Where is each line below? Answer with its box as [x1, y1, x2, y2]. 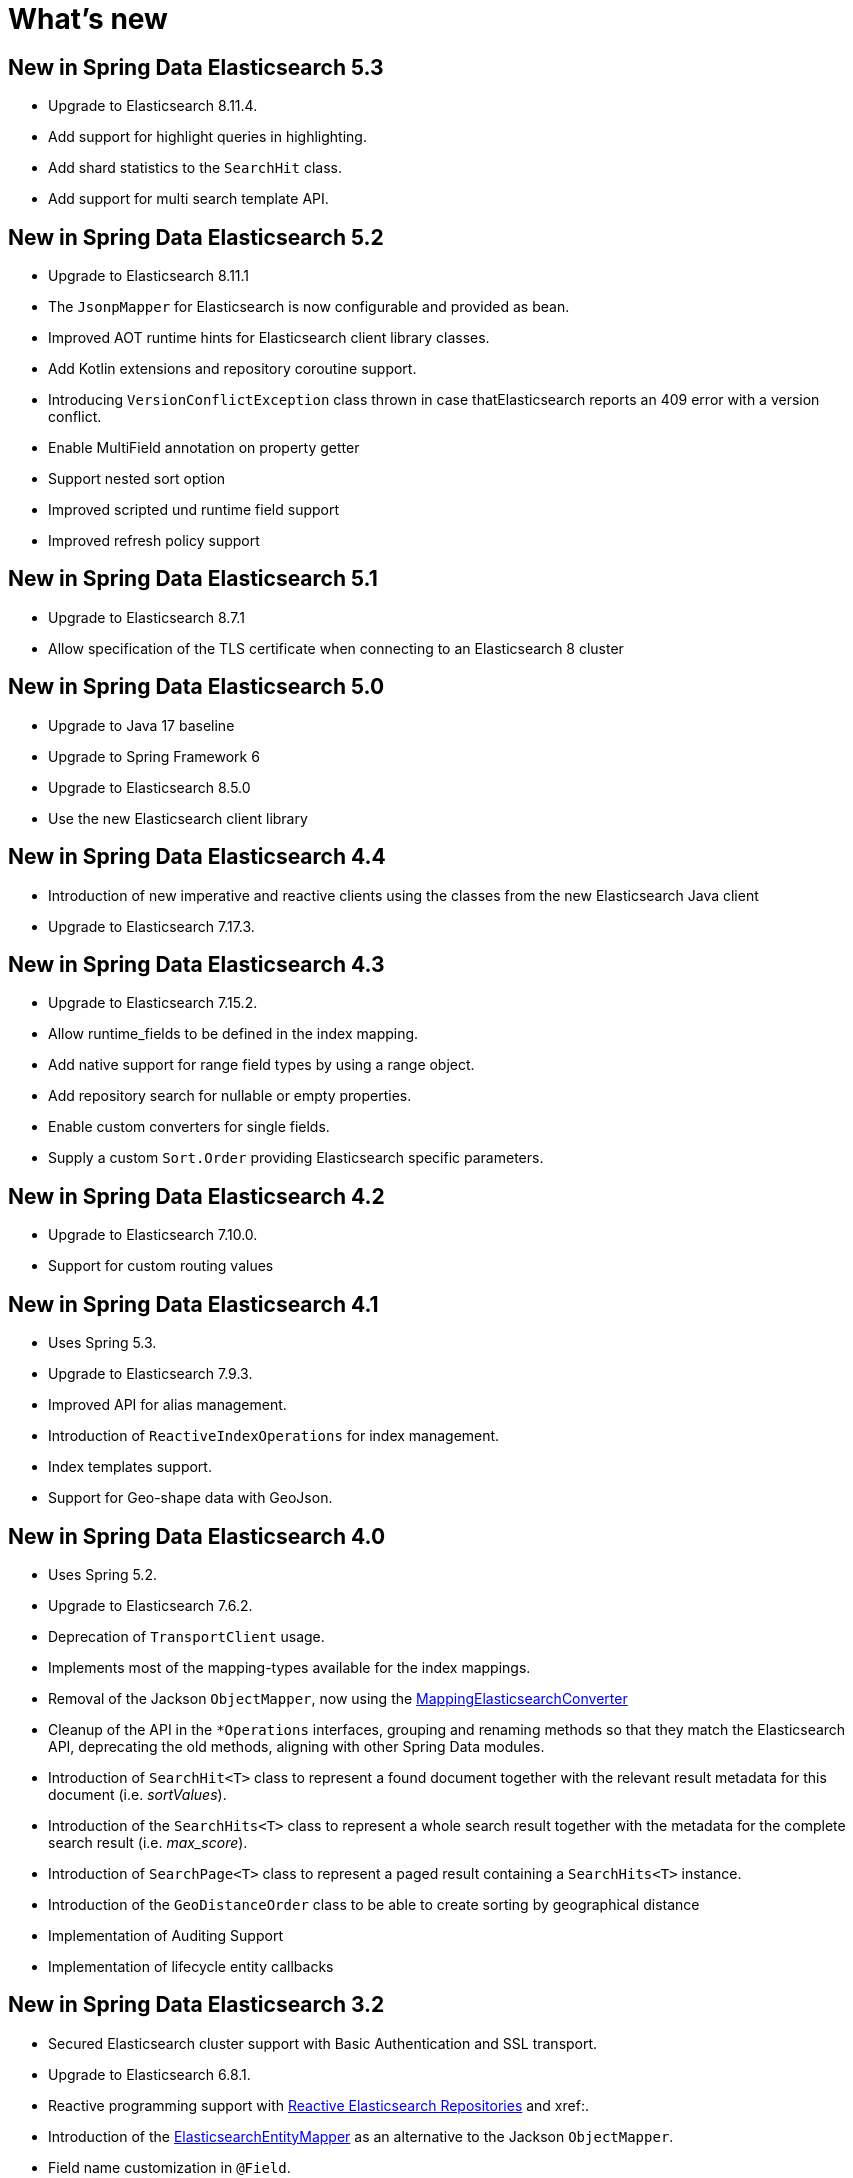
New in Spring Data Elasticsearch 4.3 [8, 951, 385, 977]
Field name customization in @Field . [48, 2158, 291, 2176]
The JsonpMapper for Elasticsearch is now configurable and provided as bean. [48, 298, 570, 316]
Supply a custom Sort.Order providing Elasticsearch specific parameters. [48, 1149, 544, 1167]
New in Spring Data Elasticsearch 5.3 [8, 54, 384, 80]
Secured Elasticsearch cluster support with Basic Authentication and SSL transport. [48, 2034, 598, 2052]
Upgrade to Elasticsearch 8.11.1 [48, 267, 250, 285]
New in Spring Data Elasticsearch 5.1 [8, 566, 378, 592]
